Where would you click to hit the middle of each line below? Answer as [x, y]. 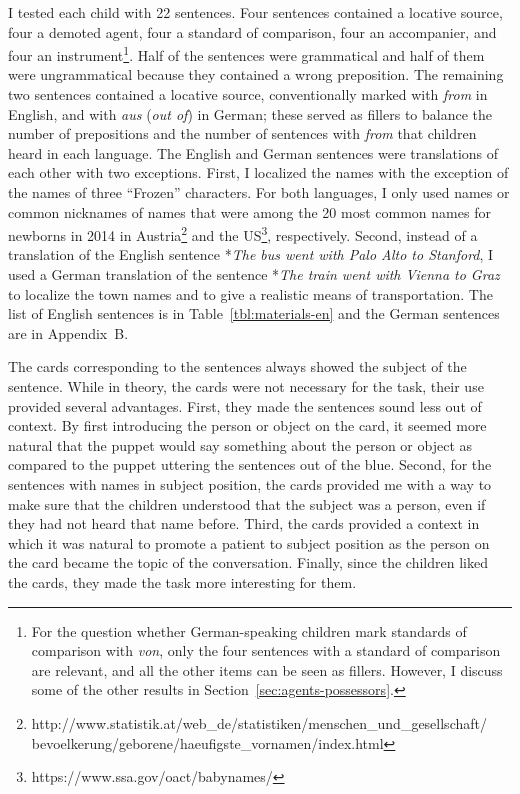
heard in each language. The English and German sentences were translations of [253, 152]
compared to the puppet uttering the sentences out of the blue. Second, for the [250, 464]
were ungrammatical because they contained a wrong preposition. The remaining [256, 74]
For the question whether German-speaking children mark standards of [249, 630]
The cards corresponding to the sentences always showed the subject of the [237, 366]
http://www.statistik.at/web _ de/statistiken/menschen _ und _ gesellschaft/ [259, 722]
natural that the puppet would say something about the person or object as [240, 444]
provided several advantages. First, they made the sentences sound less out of [245, 405]
